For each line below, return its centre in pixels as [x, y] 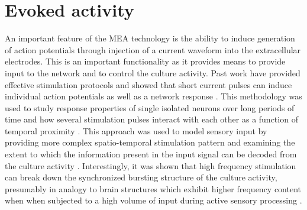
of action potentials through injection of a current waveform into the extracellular [153, 49]
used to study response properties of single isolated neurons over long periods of [150, 107]
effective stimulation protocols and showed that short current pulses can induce [148, 84]
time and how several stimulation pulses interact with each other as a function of [151, 119]
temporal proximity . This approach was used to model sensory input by [136, 130]
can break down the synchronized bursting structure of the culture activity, [141, 177]
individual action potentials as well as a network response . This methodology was [153, 96]
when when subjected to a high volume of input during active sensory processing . [153, 200]
